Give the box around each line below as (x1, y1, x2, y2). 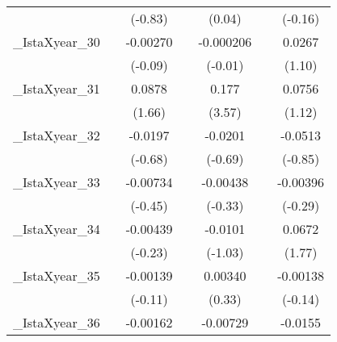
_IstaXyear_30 (13, 32, 100, 51)
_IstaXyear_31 (13, 79, 100, 98)
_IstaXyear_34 (13, 219, 100, 238)
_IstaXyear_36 (13, 313, 100, 332)
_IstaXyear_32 (13, 126, 100, 144)
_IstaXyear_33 (13, 173, 100, 191)
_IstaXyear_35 (13, 266, 100, 285)
